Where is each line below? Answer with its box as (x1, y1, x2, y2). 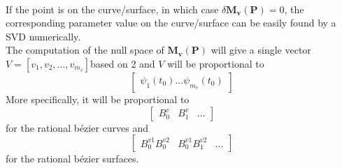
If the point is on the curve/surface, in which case (6, 1, 219, 16)
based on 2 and (90, 56, 155, 70)
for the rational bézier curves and (6, 120, 149, 135)
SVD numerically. (6, 29, 81, 43)
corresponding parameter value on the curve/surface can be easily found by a (6, 15, 336, 30)
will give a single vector (211, 43, 311, 57)
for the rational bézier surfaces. (6, 151, 139, 166)
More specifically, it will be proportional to (6, 91, 190, 106)
